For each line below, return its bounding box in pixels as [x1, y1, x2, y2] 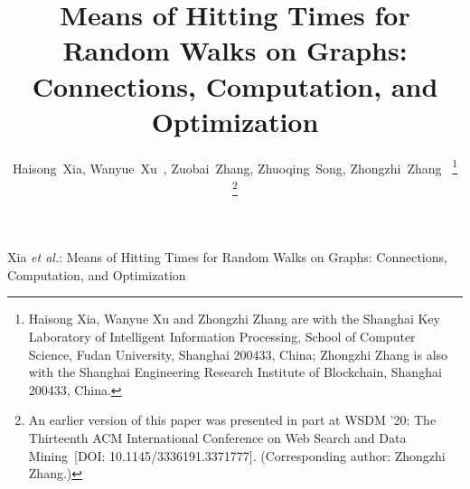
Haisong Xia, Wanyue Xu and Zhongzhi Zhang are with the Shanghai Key [28, 309, 440, 328]
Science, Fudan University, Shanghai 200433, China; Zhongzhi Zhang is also [28, 344, 448, 363]
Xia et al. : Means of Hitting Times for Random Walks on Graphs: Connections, [7, 248, 447, 267]
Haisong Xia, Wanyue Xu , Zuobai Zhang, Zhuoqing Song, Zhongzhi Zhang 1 [12, 155, 458, 177]
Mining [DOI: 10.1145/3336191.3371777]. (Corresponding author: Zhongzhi [28, 446, 446, 465]
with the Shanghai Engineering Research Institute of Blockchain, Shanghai [28, 362, 442, 381]
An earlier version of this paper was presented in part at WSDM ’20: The [28, 410, 437, 429]
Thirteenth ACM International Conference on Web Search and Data [28, 428, 407, 447]
